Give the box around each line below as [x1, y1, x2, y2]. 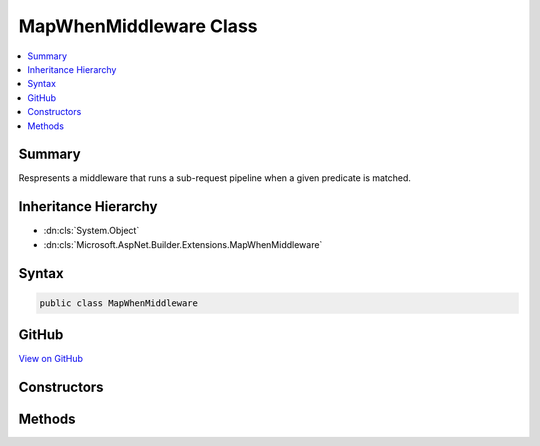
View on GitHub [18, 353, 84, 365]
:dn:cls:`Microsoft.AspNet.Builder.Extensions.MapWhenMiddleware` [43, 238, 323, 250]
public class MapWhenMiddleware [39, 297, 199, 309]
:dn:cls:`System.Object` [43, 225, 140, 237]
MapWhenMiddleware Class [18, 15, 258, 37]
